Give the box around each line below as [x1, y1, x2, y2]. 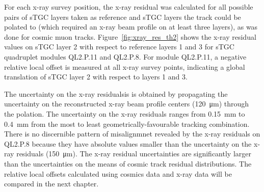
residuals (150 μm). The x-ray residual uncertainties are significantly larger [16, 148, 251, 159]
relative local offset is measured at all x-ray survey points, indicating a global [4, 61, 245, 72]
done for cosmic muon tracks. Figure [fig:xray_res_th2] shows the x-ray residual [4, 31, 256, 42]
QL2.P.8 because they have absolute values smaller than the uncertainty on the [4, 138, 252, 149]
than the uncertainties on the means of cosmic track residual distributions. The [4, 158, 252, 169]
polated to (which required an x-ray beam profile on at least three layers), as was [4, 21, 258, 32]
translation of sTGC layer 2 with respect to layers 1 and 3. [4, 71, 188, 82]
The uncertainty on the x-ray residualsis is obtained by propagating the [4, 88, 228, 99]
